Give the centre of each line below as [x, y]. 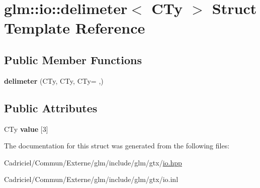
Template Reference [75, 28]
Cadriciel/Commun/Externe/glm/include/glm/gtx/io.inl [91, 179]
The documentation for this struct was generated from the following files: [117, 146]
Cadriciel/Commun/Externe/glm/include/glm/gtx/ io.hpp [93, 162]
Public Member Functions [73, 59]
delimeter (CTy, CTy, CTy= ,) [54, 80]
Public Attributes [51, 108]
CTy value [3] [26, 129]
